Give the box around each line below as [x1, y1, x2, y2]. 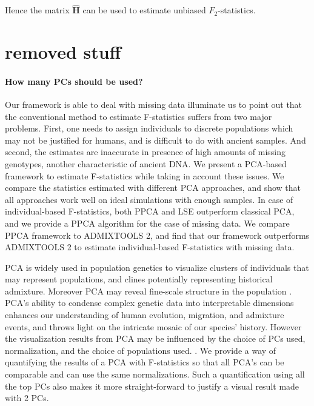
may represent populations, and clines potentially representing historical [5, 273, 273, 285]
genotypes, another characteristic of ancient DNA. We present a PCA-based [5, 157, 287, 170]
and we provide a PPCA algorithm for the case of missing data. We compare [5, 216, 290, 229]
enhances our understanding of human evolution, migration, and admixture [5, 308, 284, 321]
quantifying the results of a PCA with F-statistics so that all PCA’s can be [5, 356, 284, 368]
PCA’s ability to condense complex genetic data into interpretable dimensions [5, 296, 294, 309]
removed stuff [5, 39, 121, 64]
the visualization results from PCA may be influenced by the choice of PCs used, [5, 332, 306, 345]
